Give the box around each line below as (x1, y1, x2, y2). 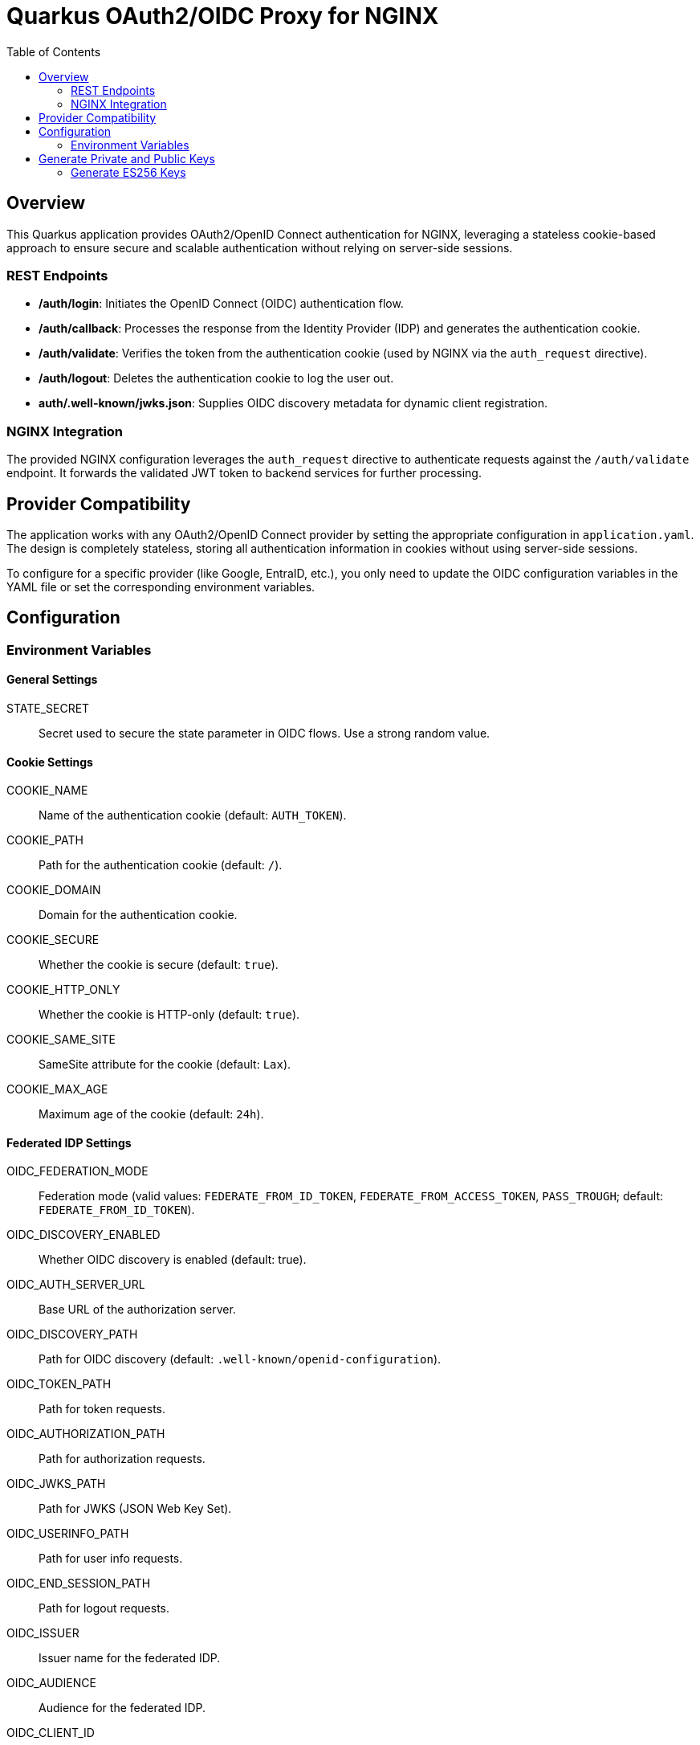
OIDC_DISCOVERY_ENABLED (6, 1228, 161, 1242)
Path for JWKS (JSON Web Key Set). (39, 1502, 232, 1516)
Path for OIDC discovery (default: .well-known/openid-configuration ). (39, 1352, 442, 1367)
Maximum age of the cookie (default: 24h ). (39, 1107, 264, 1122)
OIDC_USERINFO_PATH (6, 1526, 129, 1541)
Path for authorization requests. (39, 1452, 206, 1466)
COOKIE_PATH (6, 833, 83, 848)
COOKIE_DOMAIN (6, 883, 101, 897)
